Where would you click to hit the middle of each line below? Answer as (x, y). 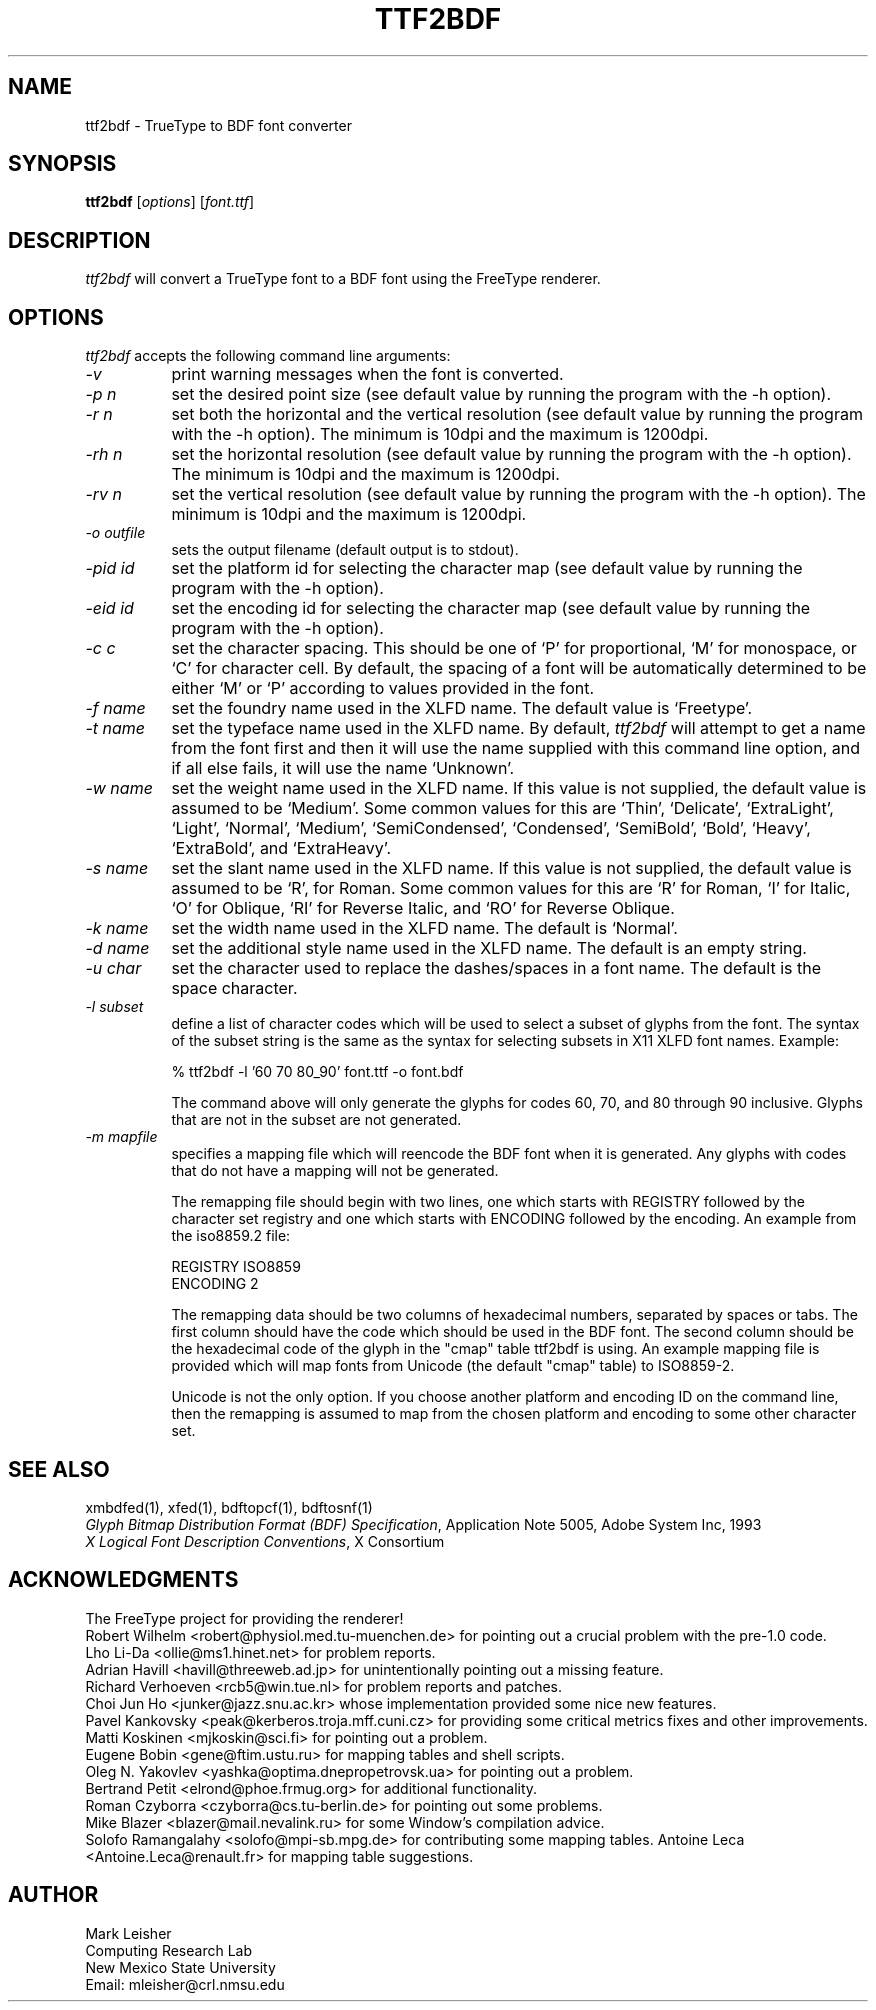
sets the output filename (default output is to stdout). (345, 550)
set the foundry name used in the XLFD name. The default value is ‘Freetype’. (462, 708)
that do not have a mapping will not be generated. (335, 1171)
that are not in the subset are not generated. (316, 1120)
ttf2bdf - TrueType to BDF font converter (218, 125)
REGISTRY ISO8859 (236, 1267)
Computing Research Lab (169, 1950)
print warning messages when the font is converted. (367, 374)
